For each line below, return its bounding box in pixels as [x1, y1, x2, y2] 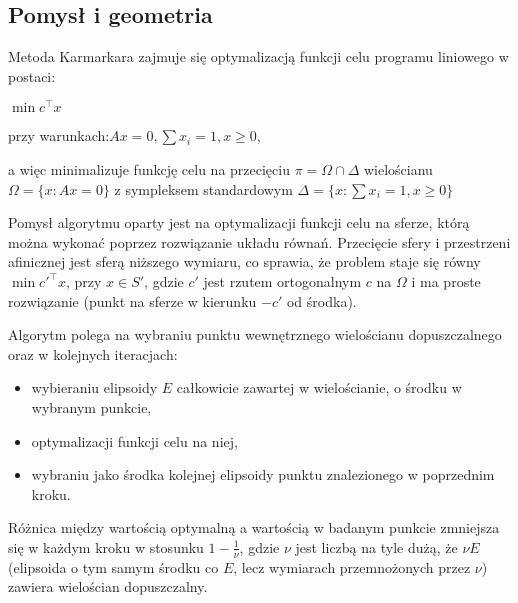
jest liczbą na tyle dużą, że [295, 536, 458, 557]
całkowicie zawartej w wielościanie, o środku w [176, 377, 462, 398]
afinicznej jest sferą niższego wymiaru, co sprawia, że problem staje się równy [8, 251, 481, 272]
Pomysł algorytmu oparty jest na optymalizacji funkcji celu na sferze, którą [8, 212, 470, 233]
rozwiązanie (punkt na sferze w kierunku [8, 290, 257, 311]
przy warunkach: [8, 125, 110, 146]
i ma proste [411, 271, 481, 292]
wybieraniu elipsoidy [31, 377, 158, 398]
